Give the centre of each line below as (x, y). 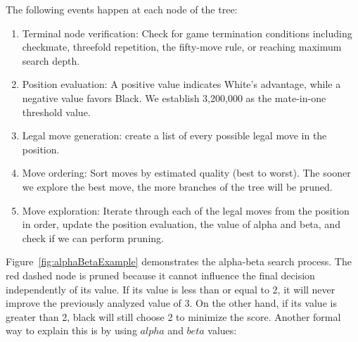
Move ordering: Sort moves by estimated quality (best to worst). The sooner (186, 173)
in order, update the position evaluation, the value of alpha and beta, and (181, 224)
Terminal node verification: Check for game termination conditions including (187, 33)
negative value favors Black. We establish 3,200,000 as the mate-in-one (174, 97)
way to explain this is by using (71, 330)
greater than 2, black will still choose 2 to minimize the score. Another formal (173, 316)
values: (222, 330)
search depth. (51, 60)
